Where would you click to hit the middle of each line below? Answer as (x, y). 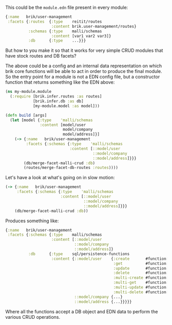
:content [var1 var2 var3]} (81, 36)
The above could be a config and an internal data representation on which (84, 66)
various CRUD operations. (33, 317)
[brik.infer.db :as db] (58, 101)
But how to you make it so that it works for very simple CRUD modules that (84, 50)
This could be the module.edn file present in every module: (67, 7)
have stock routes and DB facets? (41, 56)
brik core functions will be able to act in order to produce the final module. (84, 71)
